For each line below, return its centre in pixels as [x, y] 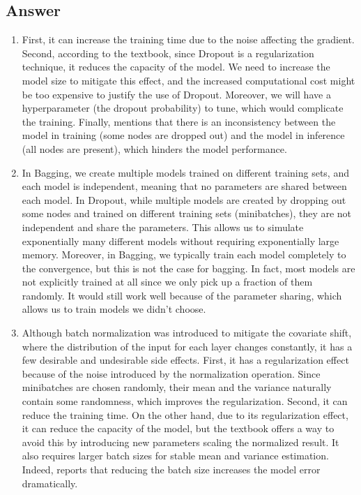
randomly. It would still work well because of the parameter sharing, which [182, 295]
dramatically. [50, 483]
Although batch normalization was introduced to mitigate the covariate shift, [187, 333]
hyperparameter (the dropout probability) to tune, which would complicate [183, 108]
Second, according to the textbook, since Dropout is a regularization [168, 53]
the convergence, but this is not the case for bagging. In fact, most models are [189, 268]
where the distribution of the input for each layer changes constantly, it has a [187, 346]
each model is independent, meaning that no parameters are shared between [184, 186]
